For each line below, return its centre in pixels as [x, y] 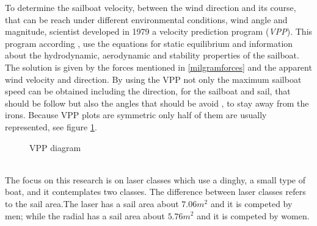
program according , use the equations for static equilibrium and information [149, 43]
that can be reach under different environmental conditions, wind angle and [146, 19]
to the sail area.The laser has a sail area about [92, 203]
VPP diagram [55, 147]
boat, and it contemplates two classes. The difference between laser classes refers [155, 192]
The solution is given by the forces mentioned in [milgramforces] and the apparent [158, 67]
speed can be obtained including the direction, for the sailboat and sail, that [148, 91]
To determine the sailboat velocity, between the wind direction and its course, [151, 7]
